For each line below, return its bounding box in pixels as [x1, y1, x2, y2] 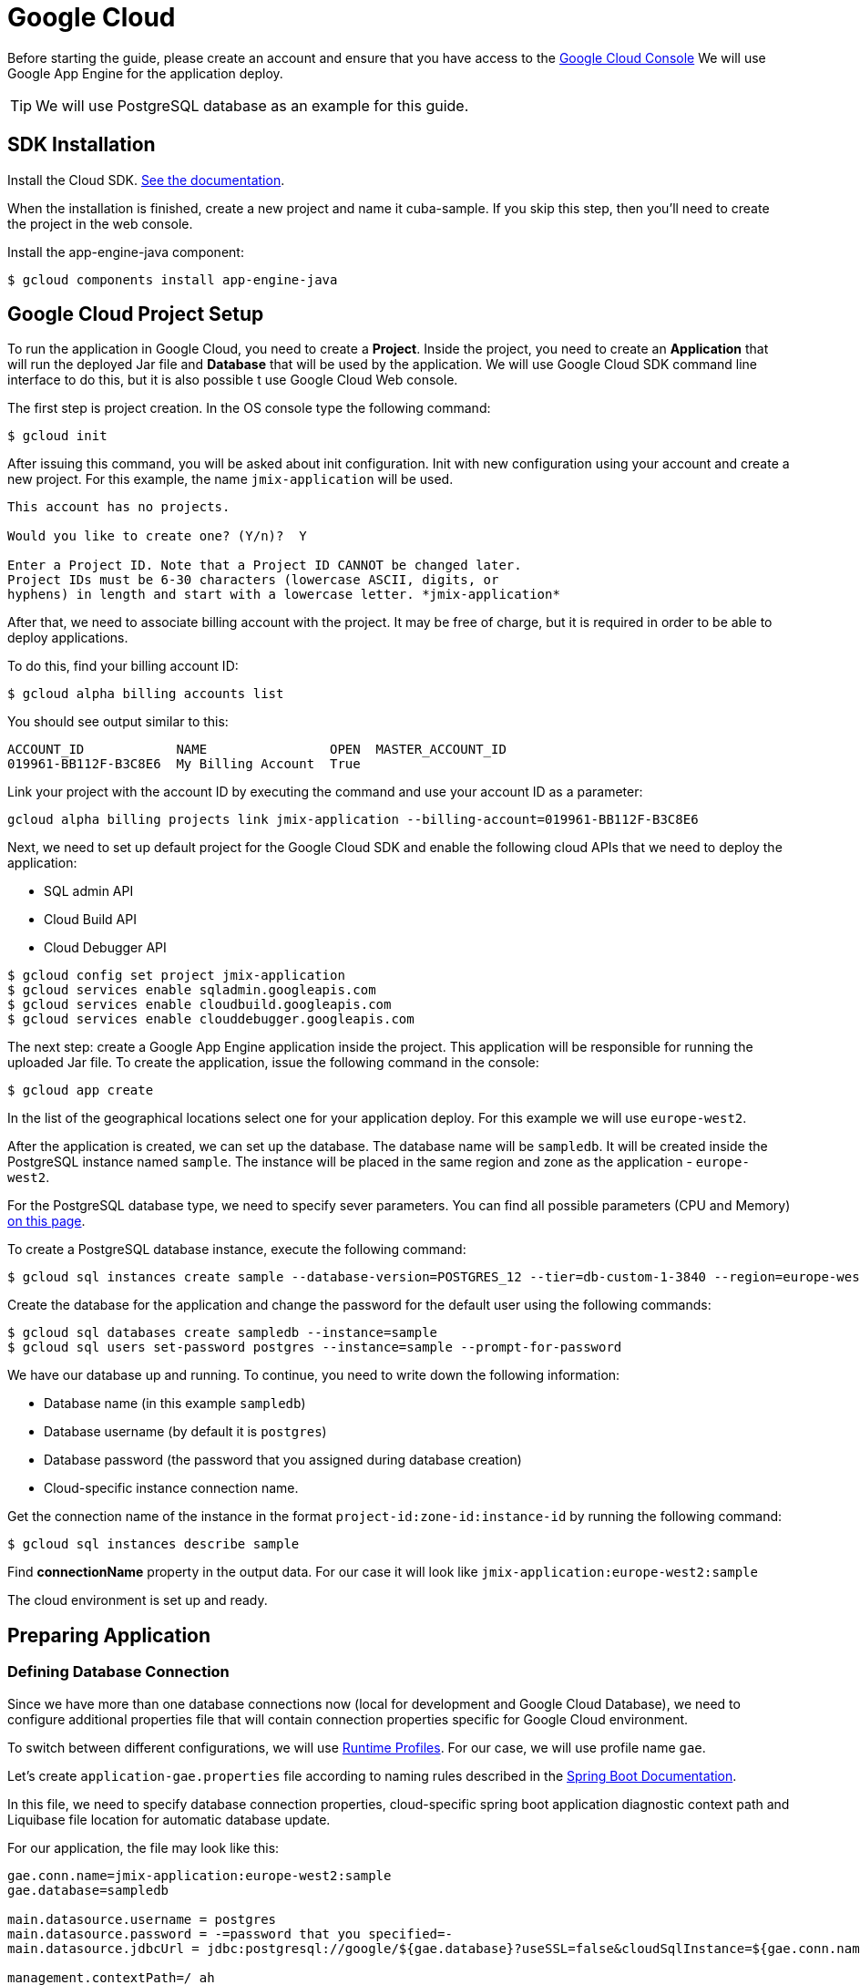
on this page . [7, 1213, 86, 1229]
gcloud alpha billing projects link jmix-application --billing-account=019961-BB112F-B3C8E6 [7, 812, 699, 828]
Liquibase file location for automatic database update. [7, 1811, 331, 1827]
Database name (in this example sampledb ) [44, 1395, 306, 1412]
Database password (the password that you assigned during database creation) [44, 1452, 522, 1468]
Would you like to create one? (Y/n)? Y [7, 529, 307, 544]
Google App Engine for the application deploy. [7, 65, 283, 81]
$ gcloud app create [7, 1083, 154, 1098]
